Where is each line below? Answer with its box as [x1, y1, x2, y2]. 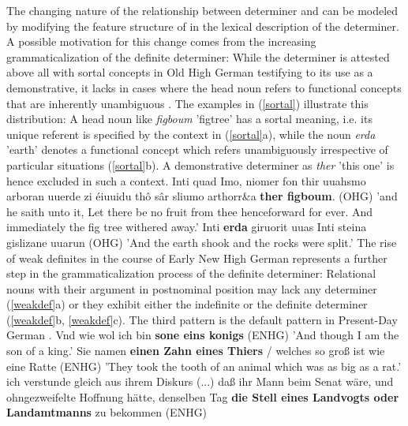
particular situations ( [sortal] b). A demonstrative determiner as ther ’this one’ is [6, 156, 395, 173]
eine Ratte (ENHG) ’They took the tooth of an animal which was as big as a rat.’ [6, 357, 402, 374]
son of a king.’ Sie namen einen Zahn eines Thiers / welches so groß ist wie [6, 342, 385, 359]
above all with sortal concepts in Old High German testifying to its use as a [6, 64, 373, 80]
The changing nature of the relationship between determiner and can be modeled [6, 2, 399, 18]
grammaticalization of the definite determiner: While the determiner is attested [6, 48, 390, 65]
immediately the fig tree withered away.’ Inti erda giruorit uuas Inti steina [6, 219, 367, 235]
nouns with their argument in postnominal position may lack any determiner [6, 280, 377, 297]
